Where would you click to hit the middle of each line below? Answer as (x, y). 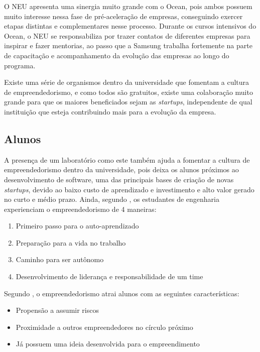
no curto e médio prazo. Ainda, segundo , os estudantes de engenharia (112, 199)
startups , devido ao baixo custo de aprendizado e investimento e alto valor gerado (129, 189)
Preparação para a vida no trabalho (71, 242)
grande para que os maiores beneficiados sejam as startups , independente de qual (128, 102)
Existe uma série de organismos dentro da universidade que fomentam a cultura (127, 82)
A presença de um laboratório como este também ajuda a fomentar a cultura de (127, 159)
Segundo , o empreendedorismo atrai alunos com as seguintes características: (122, 293)
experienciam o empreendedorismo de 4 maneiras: (80, 209)
